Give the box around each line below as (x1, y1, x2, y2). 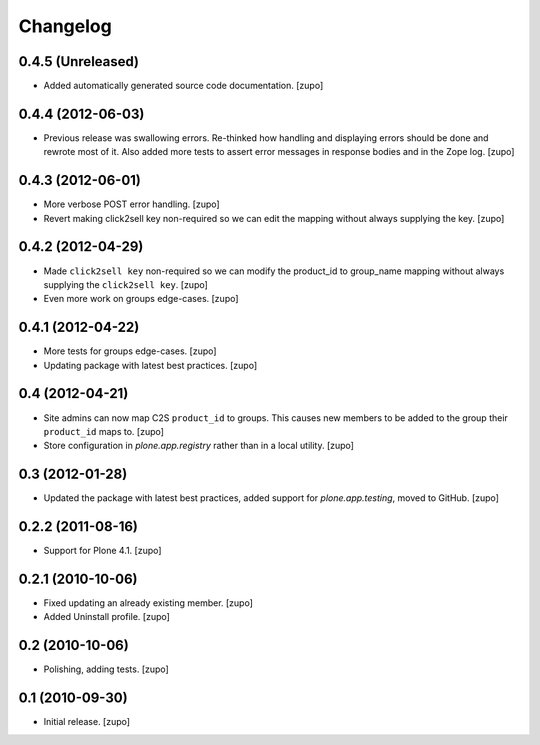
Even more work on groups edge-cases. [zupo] (43, 293, 239, 305)
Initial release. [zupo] (43, 716, 130, 728)
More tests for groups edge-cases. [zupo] (43, 345, 217, 357)
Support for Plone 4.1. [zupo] (43, 545, 162, 557)
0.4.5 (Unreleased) (18, 53, 140, 70)
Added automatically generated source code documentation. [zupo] (43, 80, 324, 92)
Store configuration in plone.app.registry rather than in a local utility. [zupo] (43, 440, 355, 452)
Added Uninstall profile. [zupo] (43, 611, 170, 623)
